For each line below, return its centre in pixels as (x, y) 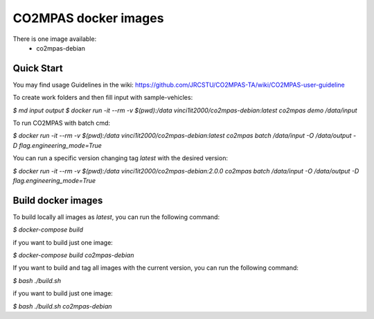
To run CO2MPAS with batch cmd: (62, 123)
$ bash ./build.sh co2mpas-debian (62, 306)
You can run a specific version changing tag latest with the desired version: (121, 158)
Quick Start (38, 68)
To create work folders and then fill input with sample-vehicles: (103, 98)
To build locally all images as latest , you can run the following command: (116, 217)
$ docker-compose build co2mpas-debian (73, 255)
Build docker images (58, 200)
